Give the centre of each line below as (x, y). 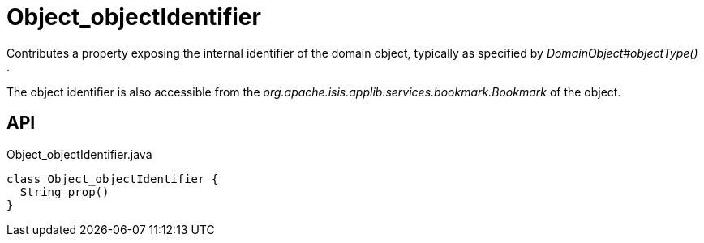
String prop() (64, 192)
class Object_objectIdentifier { (113, 179)
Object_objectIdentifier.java (79, 154)
